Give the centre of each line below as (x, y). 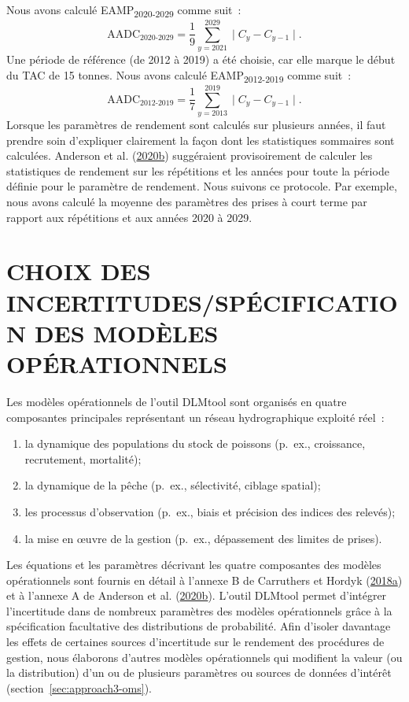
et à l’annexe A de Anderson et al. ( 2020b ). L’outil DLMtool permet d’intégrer (197, 595)
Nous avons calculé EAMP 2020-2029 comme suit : (124, 11)
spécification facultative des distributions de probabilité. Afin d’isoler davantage (199, 626)
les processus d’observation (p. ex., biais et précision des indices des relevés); (210, 511)
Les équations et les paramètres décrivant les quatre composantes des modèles (194, 565)
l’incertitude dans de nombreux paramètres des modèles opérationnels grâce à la (199, 610)
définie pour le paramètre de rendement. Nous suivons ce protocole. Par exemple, (202, 186)
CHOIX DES (79, 271)
